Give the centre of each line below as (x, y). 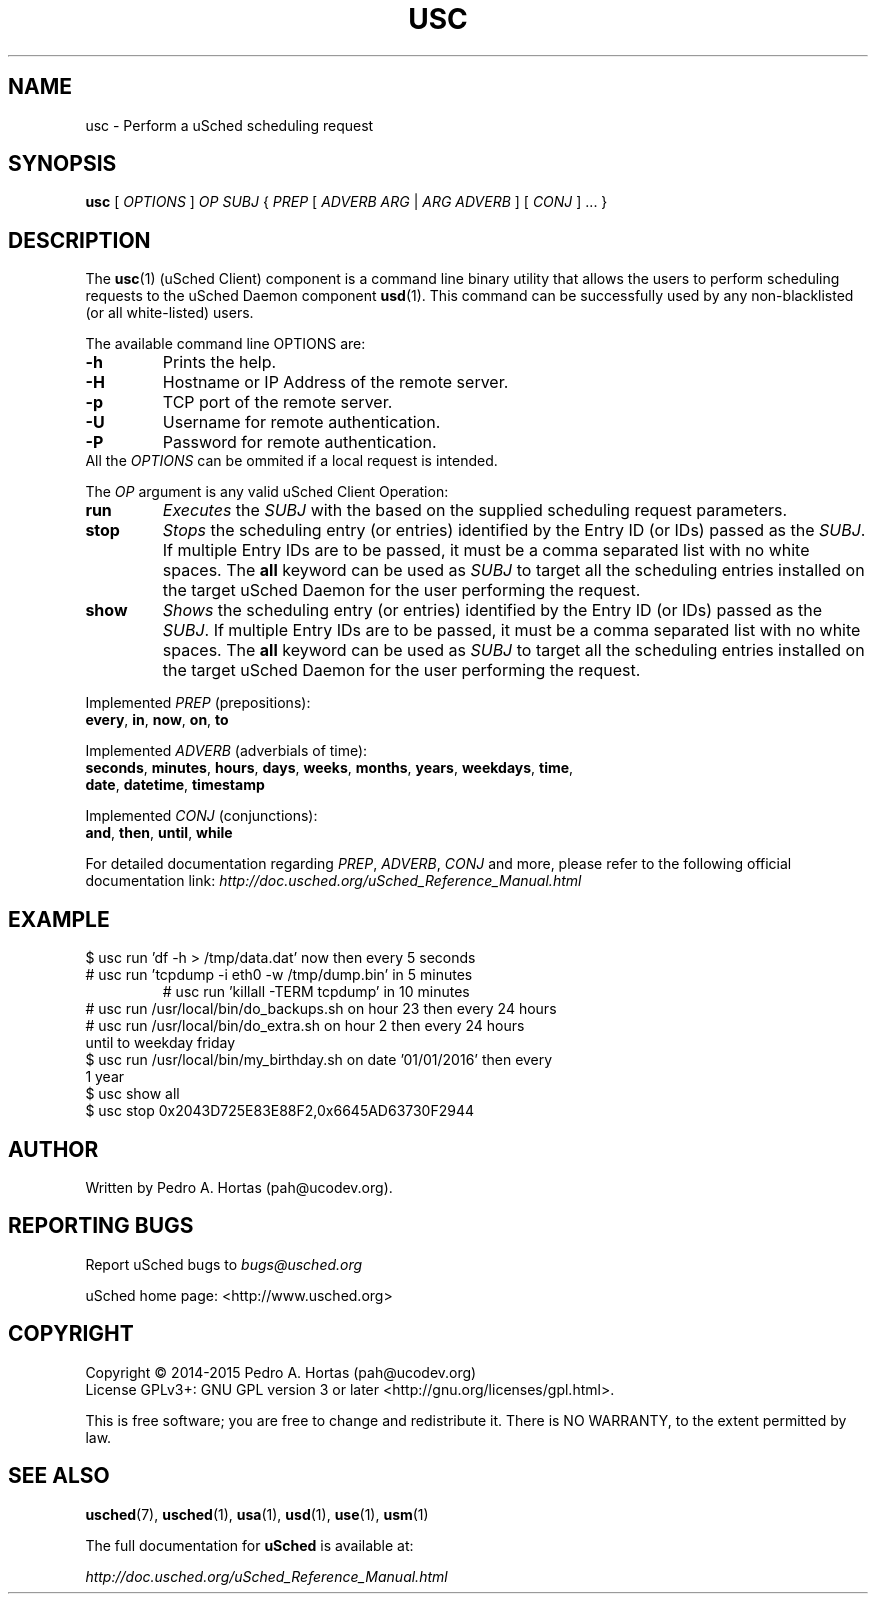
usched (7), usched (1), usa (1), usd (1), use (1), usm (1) (257, 1514)
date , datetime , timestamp (175, 785)
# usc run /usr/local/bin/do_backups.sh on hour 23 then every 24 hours (321, 1009)
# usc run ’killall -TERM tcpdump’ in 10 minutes (316, 992)
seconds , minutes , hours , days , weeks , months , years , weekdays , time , (329, 768)
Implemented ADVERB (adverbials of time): (226, 751)
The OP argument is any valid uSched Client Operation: (267, 492)
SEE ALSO (59, 1476)
